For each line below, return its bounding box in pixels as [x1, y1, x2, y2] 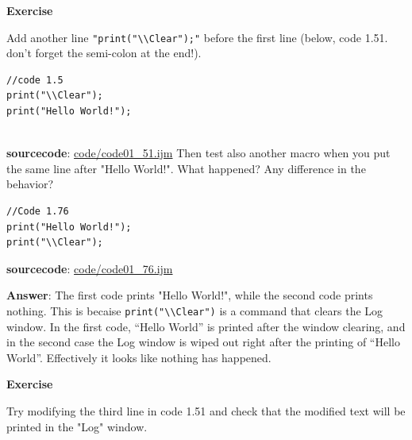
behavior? [6, 176, 54, 192]
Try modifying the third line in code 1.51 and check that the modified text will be [6, 403, 406, 419]
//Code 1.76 [6, 206, 69, 217]
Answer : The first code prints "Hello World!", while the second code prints [6, 287, 373, 303]
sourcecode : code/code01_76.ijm [6, 260, 173, 276]
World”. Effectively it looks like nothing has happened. [6, 349, 271, 365]
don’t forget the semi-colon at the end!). [6, 44, 202, 61]
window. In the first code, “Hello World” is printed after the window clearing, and [6, 318, 406, 334]
